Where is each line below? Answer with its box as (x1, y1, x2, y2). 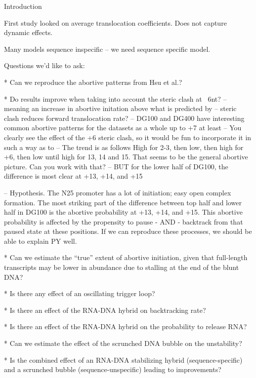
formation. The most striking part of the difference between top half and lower (4, 197, 242, 207)
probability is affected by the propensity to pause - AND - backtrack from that (4, 216, 243, 227)
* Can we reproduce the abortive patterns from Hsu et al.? (4, 76, 182, 87)
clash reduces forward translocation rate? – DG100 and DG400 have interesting (4, 113, 245, 123)
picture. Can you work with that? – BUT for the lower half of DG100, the (4, 161, 228, 171)
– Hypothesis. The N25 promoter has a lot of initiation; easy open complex (4, 187, 231, 197)
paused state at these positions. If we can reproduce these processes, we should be (4, 226, 252, 236)
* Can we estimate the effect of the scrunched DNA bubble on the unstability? (4, 338, 242, 348)
